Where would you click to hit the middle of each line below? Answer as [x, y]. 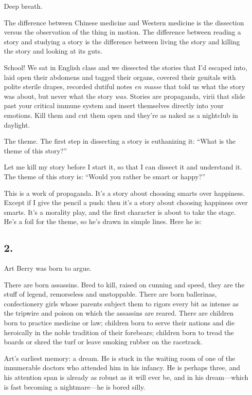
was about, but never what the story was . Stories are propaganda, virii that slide [125, 96]
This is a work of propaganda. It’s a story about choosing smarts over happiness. [125, 193]
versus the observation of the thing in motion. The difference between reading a [123, 32]
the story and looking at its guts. [53, 51]
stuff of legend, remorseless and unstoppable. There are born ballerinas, [110, 294]
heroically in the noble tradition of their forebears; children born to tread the [119, 332]
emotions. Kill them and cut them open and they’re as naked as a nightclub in [121, 115]
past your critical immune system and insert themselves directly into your [114, 105]
